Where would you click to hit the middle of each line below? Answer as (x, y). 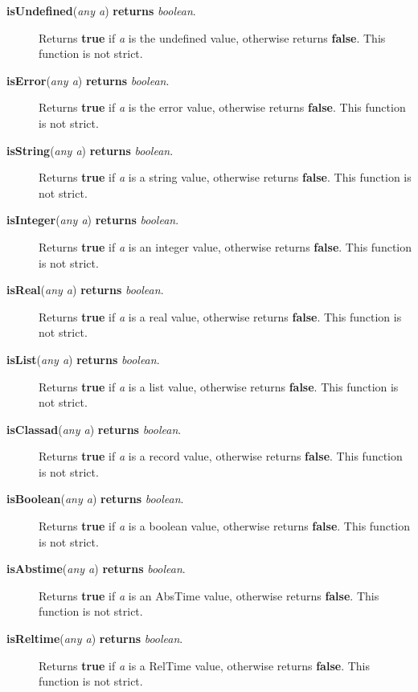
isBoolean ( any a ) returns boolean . (95, 499)
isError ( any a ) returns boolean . (88, 80)
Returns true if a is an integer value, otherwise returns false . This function (225, 246)
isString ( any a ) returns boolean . (90, 150)
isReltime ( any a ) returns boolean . (95, 639)
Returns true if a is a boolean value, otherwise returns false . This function (225, 526)
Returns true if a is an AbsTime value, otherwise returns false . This (209, 595)
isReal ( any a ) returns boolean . (85, 290)
